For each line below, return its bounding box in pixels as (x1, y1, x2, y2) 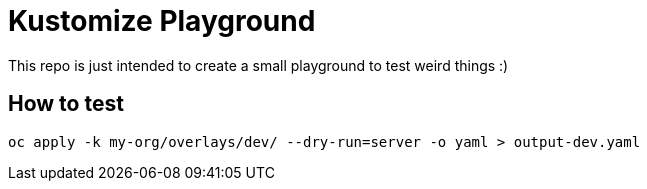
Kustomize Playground (8, 4, 316, 38)
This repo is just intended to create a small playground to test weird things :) (8, 56, 509, 74)
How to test (8, 91, 124, 117)
